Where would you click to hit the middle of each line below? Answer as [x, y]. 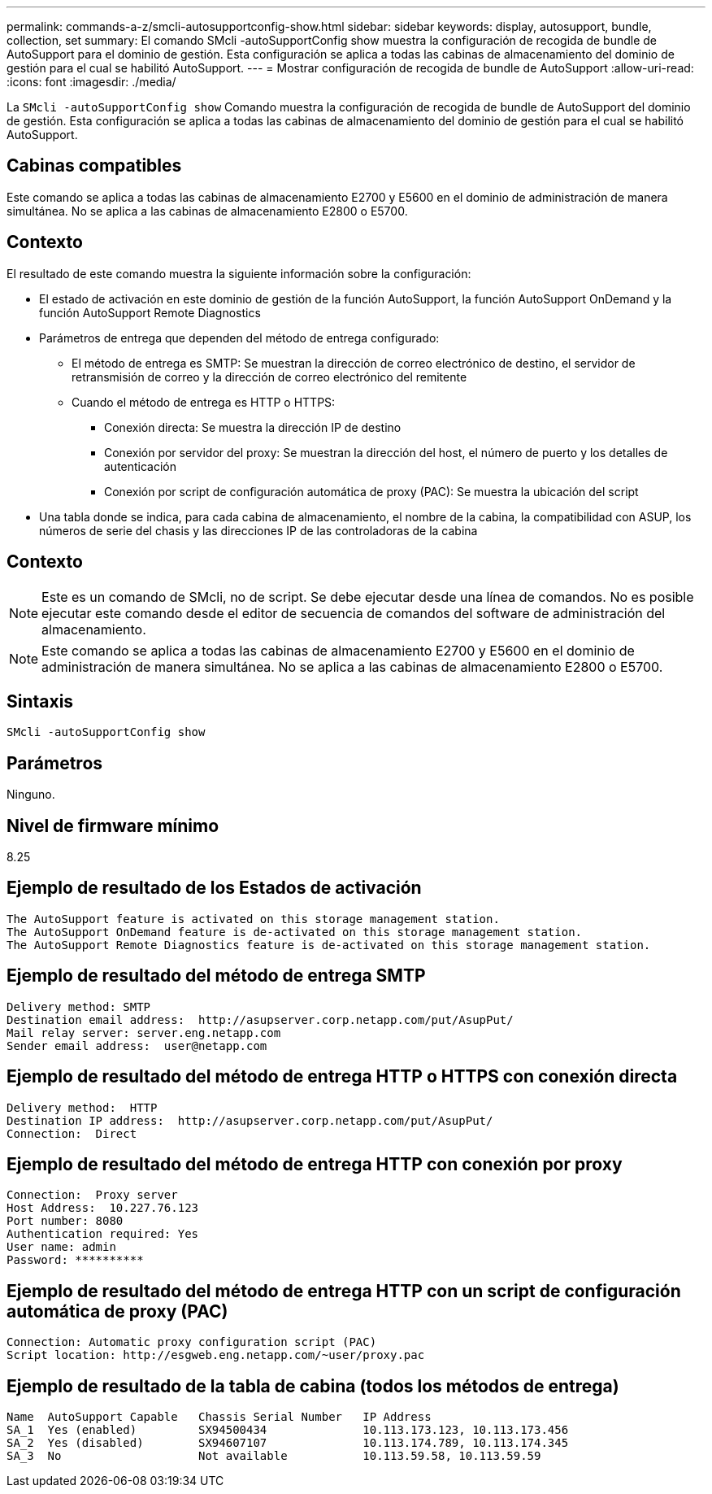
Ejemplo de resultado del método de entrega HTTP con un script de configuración [344, 1291]
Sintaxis [40, 701]
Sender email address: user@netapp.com [137, 1045]
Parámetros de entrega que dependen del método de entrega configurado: [239, 338]
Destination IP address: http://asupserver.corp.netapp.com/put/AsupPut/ [250, 1120]
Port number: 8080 [65, 1221]
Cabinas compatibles [94, 166]
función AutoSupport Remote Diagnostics [150, 312]
